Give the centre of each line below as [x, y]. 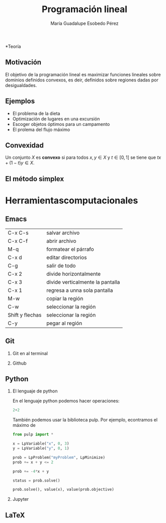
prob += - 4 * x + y [31, 471]
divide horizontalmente [73, 274]
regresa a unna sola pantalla [79, 290]
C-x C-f [18, 241]
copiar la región [65, 298]
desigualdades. [21, 85]
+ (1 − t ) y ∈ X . [20, 163]
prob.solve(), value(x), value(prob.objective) [63, 490]
